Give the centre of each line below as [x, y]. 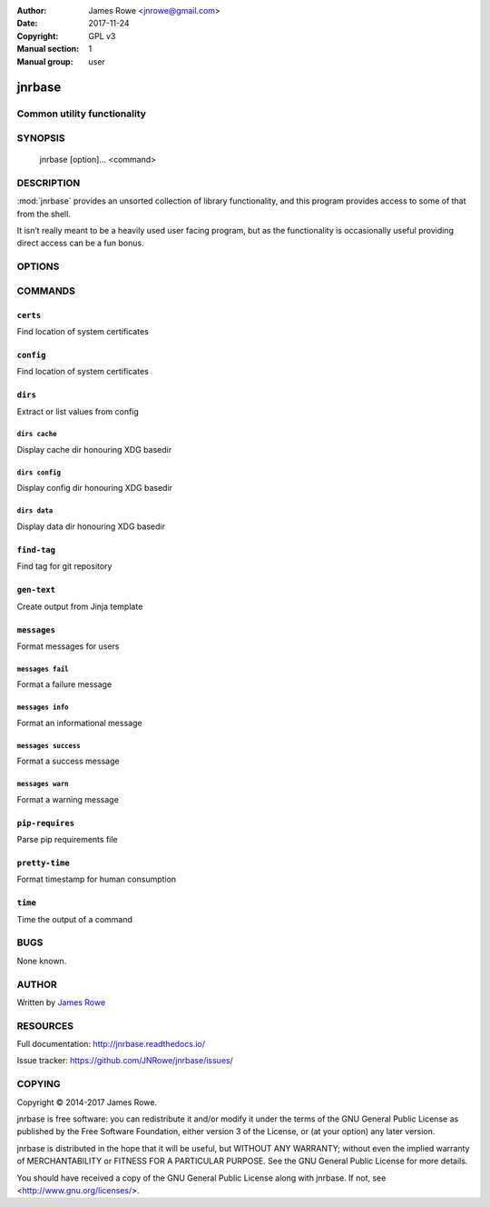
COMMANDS [46, 291]
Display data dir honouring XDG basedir [91, 526]
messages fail [43, 669]
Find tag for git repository [64, 566]
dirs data [35, 511]
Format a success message [68, 761]
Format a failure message [64, 684]
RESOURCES [45, 1025]
